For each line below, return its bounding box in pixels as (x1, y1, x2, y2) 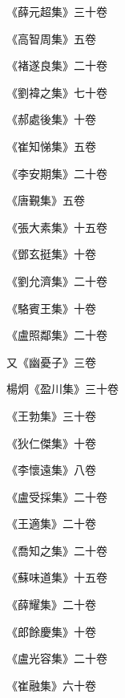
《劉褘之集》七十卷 (6, 83, 107, 100)
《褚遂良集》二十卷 (6, 57, 107, 74)
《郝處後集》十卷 (6, 111, 96, 128)
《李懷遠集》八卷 (6, 461, 96, 478)
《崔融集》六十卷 (6, 676, 96, 693)
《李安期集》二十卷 (6, 164, 107, 181)
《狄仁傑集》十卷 (6, 434, 96, 451)
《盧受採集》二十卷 (6, 488, 107, 505)
